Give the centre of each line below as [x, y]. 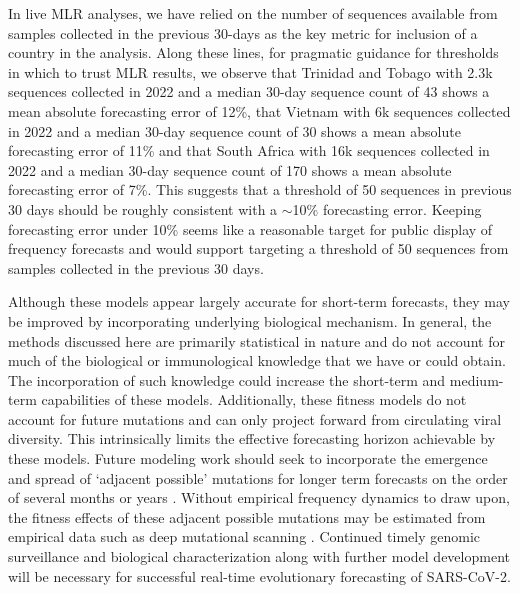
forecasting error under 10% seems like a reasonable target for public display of [250, 228]
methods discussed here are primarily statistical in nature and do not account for [256, 340]
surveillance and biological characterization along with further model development [259, 556]
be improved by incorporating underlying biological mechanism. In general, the [250, 320]
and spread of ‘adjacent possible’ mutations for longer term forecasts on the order [258, 477]
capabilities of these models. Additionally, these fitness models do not [254, 399]
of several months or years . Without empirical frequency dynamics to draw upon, [259, 497]
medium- [476, 379]
